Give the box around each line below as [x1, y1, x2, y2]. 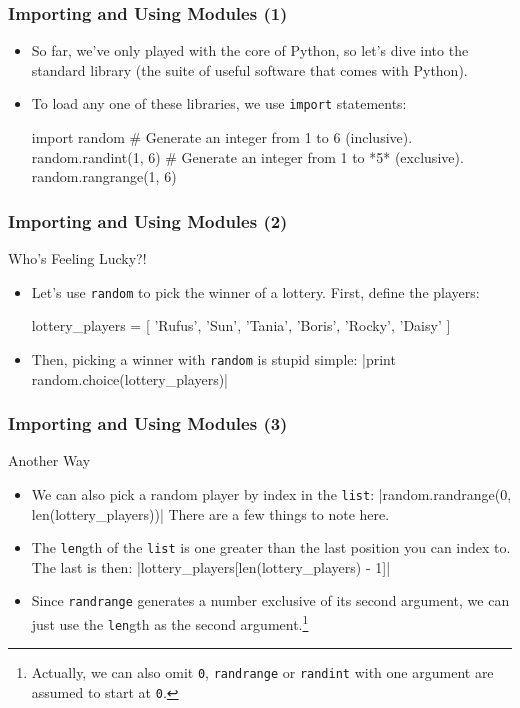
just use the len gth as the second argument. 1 [31, 611, 309, 634]
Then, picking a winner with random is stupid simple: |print [31, 348, 396, 369]
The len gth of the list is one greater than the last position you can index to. [31, 537, 511, 558]
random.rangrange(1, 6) [31, 166, 177, 187]
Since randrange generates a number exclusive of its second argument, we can [31, 590, 510, 611]
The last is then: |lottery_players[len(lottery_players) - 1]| [31, 556, 391, 577]
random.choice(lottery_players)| [31, 368, 229, 389]
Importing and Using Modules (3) [8, 411, 288, 436]
